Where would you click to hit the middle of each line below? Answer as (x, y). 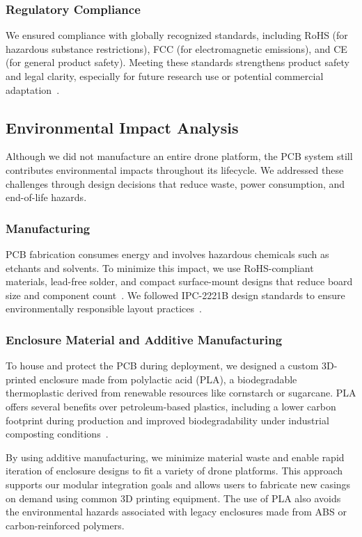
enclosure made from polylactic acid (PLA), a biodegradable (168, 379)
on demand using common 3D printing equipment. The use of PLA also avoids (173, 498)
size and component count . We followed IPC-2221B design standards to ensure (175, 295)
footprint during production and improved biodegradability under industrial (167, 420)
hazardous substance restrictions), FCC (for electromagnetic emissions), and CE (176, 48)
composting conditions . (57, 434)
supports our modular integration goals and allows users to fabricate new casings (178, 484)
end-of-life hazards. (46, 197)
